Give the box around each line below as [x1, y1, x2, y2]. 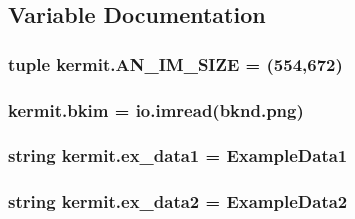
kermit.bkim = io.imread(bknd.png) [8, 97, 304, 122]
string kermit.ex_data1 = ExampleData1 [8, 143, 348, 168]
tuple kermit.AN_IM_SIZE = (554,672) [8, 51, 343, 76]
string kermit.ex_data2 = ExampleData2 [8, 189, 348, 214]
